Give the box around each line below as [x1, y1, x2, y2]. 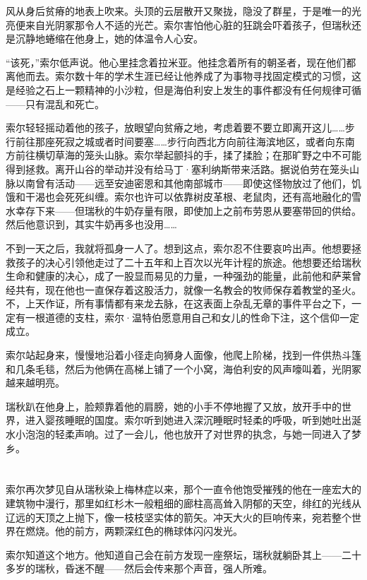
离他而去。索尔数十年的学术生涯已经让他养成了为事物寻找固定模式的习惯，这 [6, 69, 361, 83]
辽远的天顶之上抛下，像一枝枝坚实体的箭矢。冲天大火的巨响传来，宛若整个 [6, 509, 351, 524]
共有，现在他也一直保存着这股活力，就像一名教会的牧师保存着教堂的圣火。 [15, 282, 361, 297]
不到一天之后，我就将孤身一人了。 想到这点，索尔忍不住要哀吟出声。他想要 [6, 240, 351, 255]
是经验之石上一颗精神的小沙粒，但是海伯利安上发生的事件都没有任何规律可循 [6, 82, 361, 97]
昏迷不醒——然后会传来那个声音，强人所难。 [64, 561, 272, 576]
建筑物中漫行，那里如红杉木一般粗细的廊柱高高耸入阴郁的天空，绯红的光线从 [6, 496, 361, 510]
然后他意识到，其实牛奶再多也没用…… [6, 217, 177, 232]
